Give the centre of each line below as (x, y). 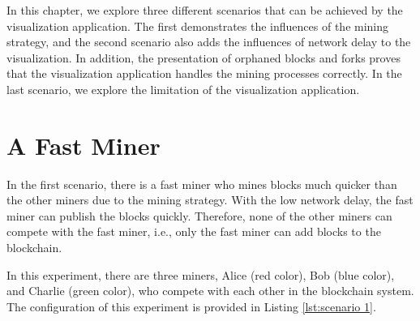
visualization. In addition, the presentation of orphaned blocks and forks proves (204, 57)
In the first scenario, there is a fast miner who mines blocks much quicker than (202, 184)
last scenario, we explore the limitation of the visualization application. (183, 89)
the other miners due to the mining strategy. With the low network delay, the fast (210, 200)
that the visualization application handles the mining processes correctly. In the (204, 73)
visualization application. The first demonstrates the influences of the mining (198, 26)
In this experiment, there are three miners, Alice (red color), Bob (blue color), (201, 274)
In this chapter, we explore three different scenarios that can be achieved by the (205, 10)
